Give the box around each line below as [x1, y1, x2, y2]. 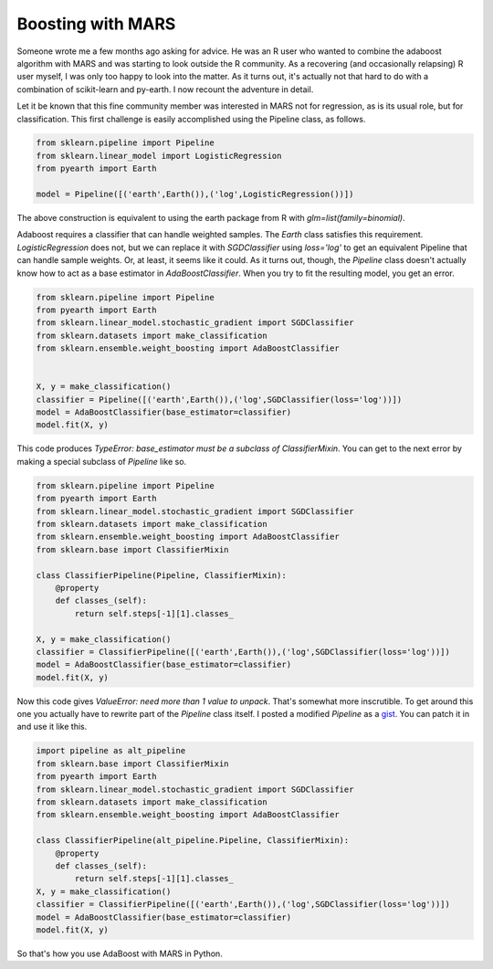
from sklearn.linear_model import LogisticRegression [36, 151, 282, 161]
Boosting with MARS [16, 14, 176, 34]
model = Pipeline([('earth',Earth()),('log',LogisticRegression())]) [36, 189, 354, 200]
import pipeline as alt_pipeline [36, 745, 186, 756]
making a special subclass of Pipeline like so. [16, 456, 187, 467]
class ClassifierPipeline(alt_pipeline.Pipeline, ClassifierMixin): [36, 836, 350, 846]
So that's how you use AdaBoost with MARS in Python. [16, 948, 223, 959]
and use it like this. [16, 721, 88, 732]
